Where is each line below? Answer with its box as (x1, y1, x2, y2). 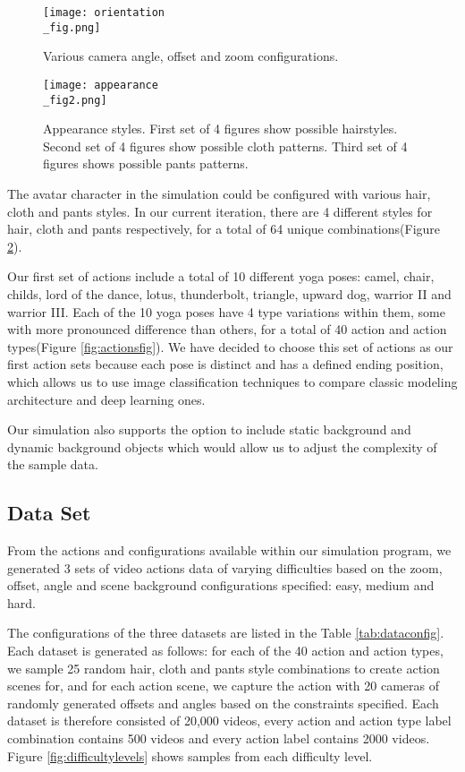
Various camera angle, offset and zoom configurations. (43, 47, 339, 65)
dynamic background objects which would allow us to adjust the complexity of (7, 437, 437, 456)
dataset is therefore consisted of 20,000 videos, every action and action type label (7, 711, 452, 730)
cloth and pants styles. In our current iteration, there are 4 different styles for (7, 202, 433, 220)
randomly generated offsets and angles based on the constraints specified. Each (7, 693, 439, 712)
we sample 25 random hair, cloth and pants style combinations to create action (7, 658, 440, 677)
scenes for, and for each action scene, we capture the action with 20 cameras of (7, 676, 439, 695)
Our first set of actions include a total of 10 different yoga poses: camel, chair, (7, 267, 435, 286)
